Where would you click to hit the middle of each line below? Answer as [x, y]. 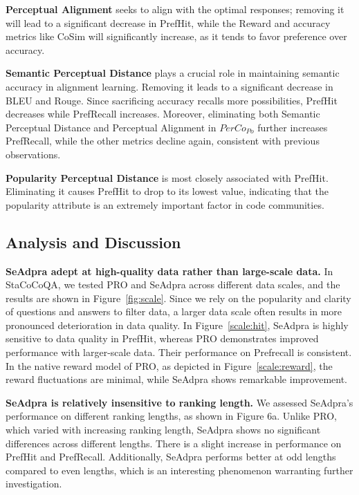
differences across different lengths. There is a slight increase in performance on [174, 443]
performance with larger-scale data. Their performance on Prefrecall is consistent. [179, 352]
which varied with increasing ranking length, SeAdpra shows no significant [163, 430]
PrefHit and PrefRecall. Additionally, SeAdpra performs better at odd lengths [171, 457]
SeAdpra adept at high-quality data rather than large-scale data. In [169, 271]
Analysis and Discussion [93, 242]
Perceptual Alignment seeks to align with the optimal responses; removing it [175, 9]
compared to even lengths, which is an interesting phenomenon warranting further [179, 470]
